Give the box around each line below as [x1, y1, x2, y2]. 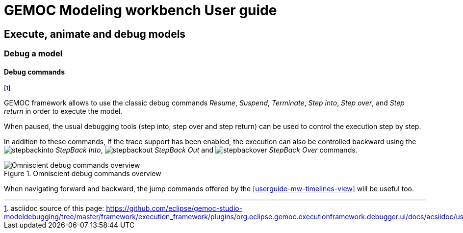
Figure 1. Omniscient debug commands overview [4, 169, 161, 178]
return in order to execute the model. [4, 107, 123, 116]
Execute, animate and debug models [4, 27, 186, 40]
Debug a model [4, 49, 63, 59]
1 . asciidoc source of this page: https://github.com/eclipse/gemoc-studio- [4, 204, 243, 213]
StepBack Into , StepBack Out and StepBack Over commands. [55, 146, 358, 155]
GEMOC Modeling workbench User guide [4, 2, 277, 19]
